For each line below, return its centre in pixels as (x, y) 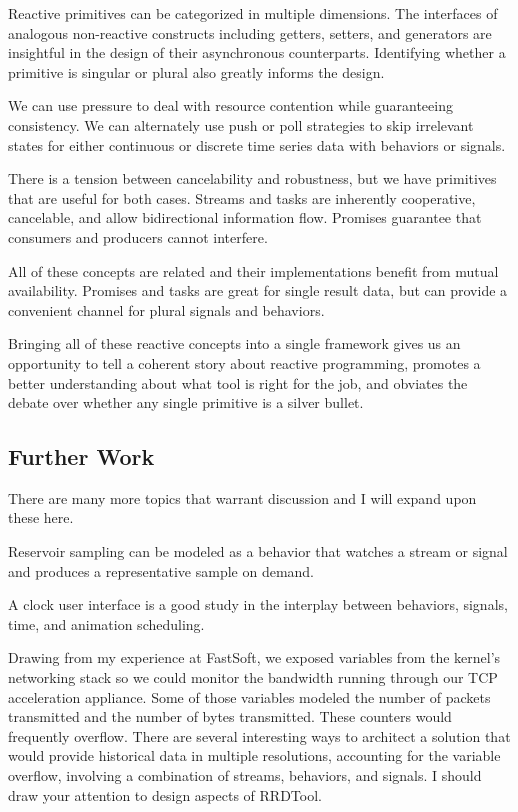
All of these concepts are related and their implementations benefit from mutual (253, 270)
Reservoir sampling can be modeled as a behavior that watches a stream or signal (258, 551)
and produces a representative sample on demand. (161, 570)
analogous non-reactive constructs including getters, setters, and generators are (250, 32)
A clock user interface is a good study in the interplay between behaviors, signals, (258, 604)
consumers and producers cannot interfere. (138, 236)
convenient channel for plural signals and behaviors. (166, 309)
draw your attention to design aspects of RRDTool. (165, 794)
